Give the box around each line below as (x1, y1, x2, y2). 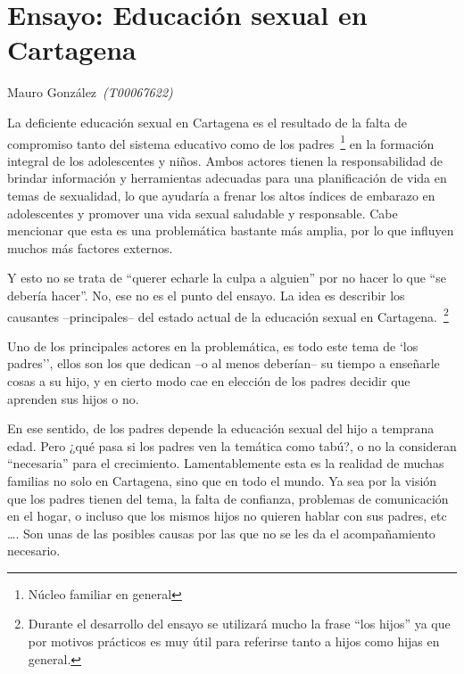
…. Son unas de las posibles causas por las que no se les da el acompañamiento (7, 523, 435, 542)
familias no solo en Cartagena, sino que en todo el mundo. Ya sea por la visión (7, 471, 437, 489)
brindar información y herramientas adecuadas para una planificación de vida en (7, 168, 447, 187)
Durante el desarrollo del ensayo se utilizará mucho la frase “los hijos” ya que (28, 614, 451, 633)
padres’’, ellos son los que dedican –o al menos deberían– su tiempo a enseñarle (7, 354, 440, 373)
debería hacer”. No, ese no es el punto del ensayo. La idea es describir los (7, 285, 405, 304)
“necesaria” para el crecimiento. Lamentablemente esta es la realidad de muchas (7, 454, 444, 473)
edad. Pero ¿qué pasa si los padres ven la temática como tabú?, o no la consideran (7, 436, 457, 455)
